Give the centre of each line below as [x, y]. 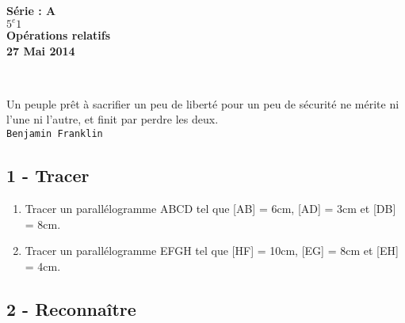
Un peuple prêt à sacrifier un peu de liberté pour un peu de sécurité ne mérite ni [203, 103]
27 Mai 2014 [41, 50]
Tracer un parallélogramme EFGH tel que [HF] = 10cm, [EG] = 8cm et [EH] [212, 251]
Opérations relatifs [59, 35]
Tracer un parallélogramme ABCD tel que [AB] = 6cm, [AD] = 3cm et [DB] [210, 208]
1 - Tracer [48, 175]
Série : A [31, 10]
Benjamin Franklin [55, 134]
